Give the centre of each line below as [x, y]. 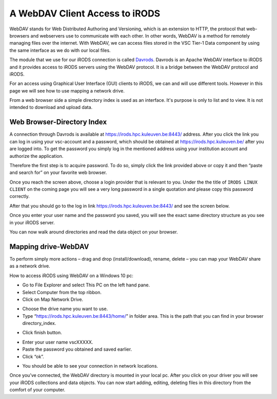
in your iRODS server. [32, 222]
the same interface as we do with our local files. [60, 50]
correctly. [20, 196]
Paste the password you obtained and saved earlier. [77, 349]
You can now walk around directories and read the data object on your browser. [94, 232]
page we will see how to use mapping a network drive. [67, 90]
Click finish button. [42, 333]
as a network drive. [30, 266]
